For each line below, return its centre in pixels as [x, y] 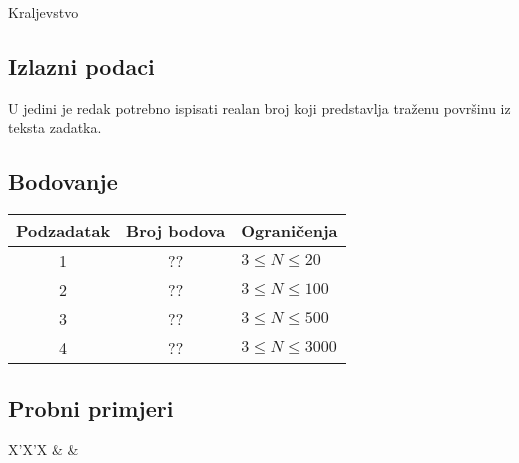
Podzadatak [63, 231]
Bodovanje [63, 181]
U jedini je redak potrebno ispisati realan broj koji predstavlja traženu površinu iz [259, 107]
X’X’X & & [43, 449]
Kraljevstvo [43, 12]
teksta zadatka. [55, 127]
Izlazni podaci [81, 65]
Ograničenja [289, 231]
